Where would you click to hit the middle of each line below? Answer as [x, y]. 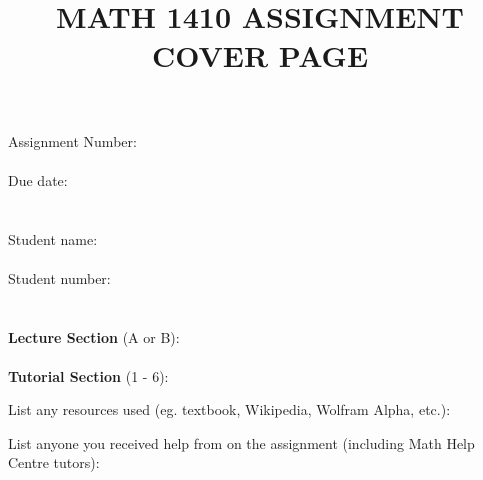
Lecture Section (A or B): [94, 336]
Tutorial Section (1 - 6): [88, 375]
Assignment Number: [72, 140]
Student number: [59, 277]
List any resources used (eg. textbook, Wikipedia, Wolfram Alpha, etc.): [229, 409]
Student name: [53, 238]
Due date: [38, 179]
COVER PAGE [260, 55]
